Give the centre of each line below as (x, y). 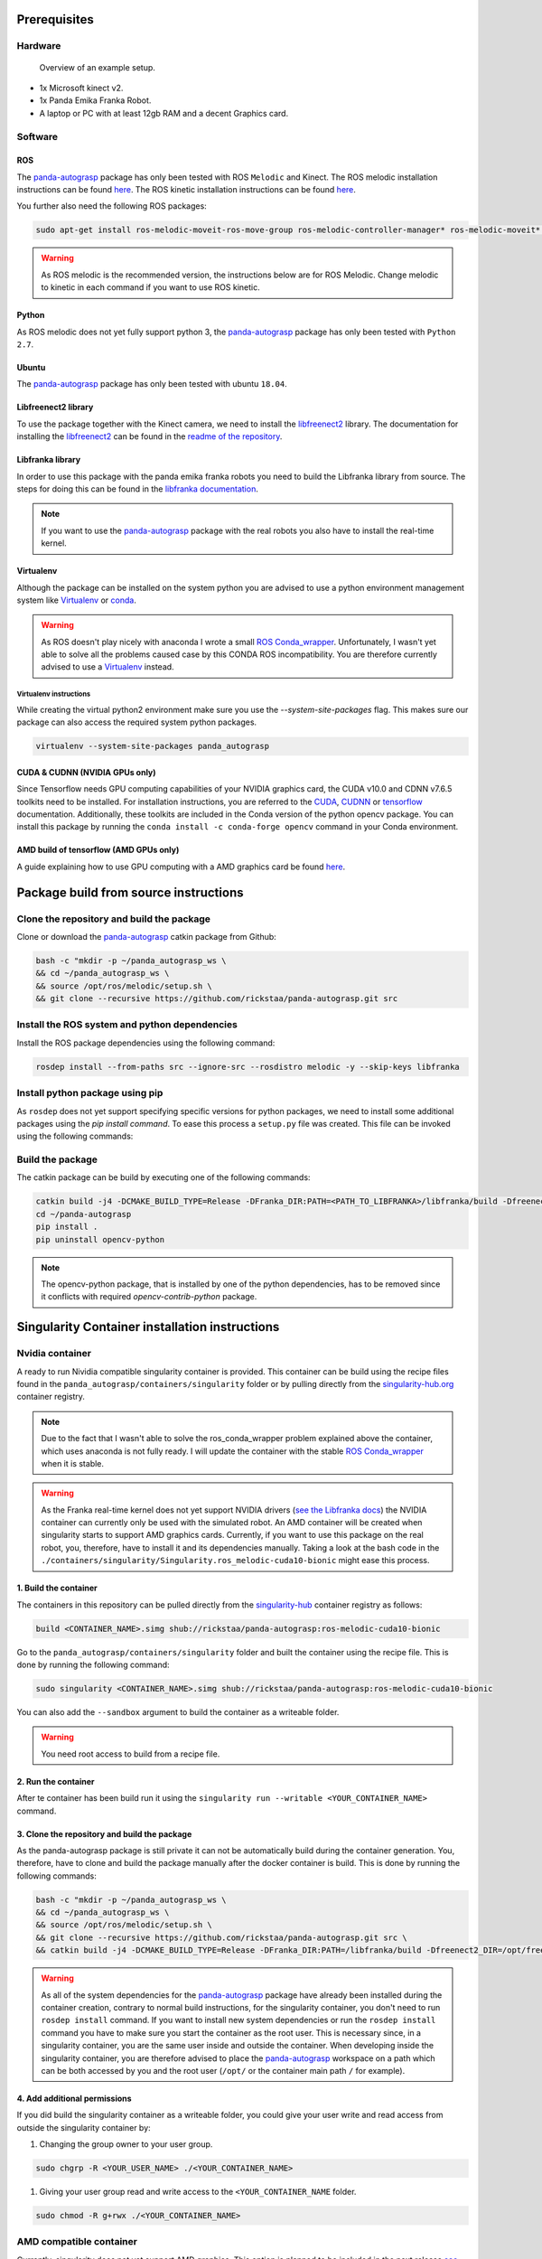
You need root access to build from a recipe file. (131, 1754)
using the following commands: (75, 1136)
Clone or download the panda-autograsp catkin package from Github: (147, 936)
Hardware (39, 46)
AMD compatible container (77, 2242)
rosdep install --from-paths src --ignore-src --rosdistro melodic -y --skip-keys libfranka (248, 1067)
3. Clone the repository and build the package (104, 1833)
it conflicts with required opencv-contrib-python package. (149, 1297)
